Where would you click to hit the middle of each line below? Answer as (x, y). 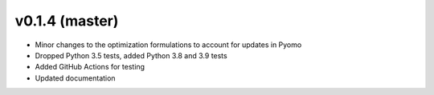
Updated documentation (75, 78)
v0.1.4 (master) (67, 21)
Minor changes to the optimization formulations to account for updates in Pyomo (168, 45)
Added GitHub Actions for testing (90, 67)
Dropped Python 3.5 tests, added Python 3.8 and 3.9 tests (131, 55)
